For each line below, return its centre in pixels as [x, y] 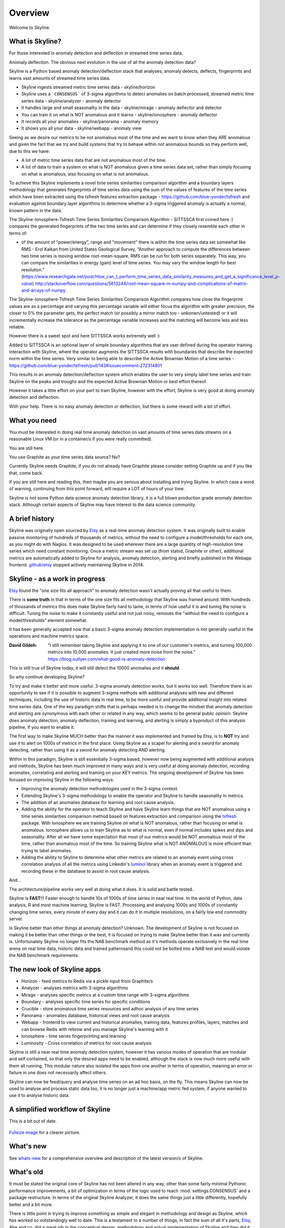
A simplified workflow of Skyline [60, 1109]
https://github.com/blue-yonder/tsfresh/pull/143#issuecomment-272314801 [86, 365]
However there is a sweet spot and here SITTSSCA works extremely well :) [84, 336]
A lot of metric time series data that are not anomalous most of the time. [94, 160]
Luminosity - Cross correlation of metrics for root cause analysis [87, 1043]
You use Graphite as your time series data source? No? [65, 457]
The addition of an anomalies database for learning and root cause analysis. [98, 802]
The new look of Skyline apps [55, 969]
